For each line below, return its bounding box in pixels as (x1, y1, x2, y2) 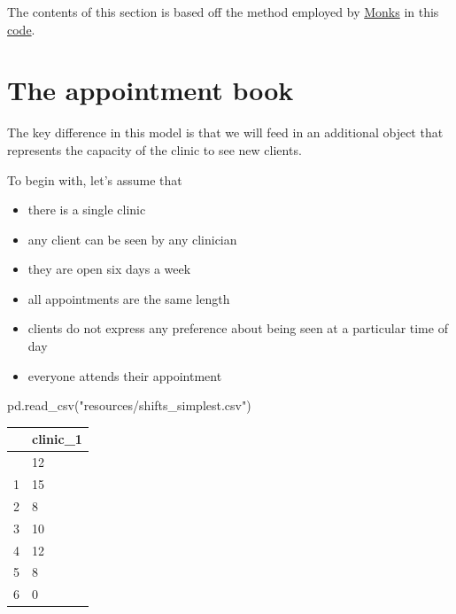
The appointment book (7, 72, 294, 108)
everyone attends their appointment (27, 366, 222, 385)
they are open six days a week (27, 260, 191, 278)
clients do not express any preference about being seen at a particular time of (27, 319, 448, 338)
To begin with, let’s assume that (7, 170, 182, 189)
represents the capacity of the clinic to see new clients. (7, 140, 302, 159)
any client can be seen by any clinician (27, 229, 237, 248)
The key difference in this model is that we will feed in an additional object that (7, 123, 444, 142)
